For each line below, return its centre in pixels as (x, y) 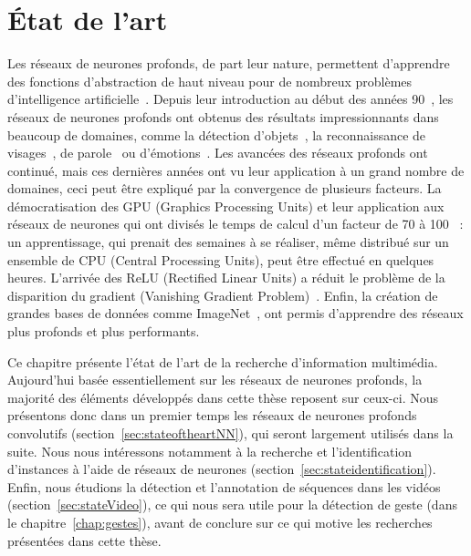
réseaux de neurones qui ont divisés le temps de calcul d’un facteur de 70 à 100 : (235, 224)
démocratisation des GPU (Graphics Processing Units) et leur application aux (226, 206)
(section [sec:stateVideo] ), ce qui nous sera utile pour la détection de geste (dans (232, 505)
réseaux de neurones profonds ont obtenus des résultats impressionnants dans (223, 116)
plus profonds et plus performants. (104, 331)
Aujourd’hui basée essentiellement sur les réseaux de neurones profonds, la (215, 380)
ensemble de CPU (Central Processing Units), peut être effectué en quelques (221, 259)
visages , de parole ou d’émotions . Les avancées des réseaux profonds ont (218, 153)
